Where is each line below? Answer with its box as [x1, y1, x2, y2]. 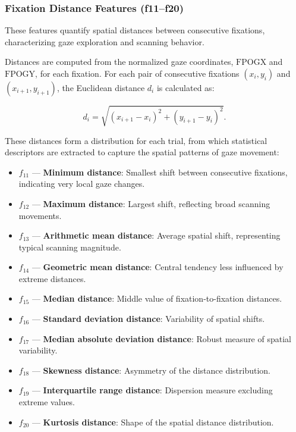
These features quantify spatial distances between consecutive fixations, [5, 24, 265, 36]
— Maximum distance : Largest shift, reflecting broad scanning [32, 197, 270, 209]
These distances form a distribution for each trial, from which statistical [5, 134, 267, 146]
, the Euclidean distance [56, 82, 145, 93]
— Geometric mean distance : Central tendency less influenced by [32, 261, 284, 273]
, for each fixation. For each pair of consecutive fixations [35, 67, 240, 79]
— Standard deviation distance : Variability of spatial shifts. [32, 312, 265, 325]
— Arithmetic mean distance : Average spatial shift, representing [32, 229, 281, 242]
